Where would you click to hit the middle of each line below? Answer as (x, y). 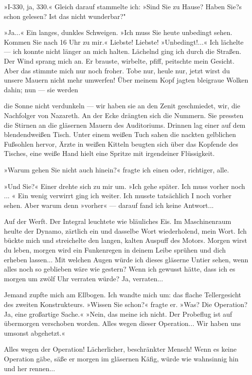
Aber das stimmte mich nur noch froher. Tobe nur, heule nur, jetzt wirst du (117, 70)
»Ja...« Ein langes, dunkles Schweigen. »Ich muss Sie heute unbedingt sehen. (118, 32)
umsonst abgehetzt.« (35, 332)
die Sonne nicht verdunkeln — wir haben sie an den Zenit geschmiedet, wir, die (122, 106)
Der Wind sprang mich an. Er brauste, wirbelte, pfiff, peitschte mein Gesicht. (119, 60)
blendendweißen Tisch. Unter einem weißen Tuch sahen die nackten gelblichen (120, 134)
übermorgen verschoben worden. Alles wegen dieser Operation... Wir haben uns (123, 323)
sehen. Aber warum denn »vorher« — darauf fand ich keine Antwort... (109, 205)
